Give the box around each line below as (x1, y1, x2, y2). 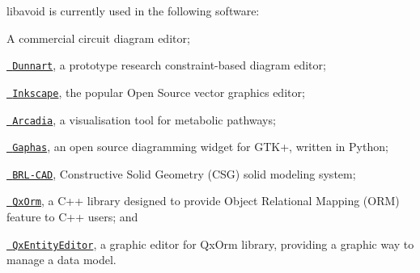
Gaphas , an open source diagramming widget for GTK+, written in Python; (12, 138, 388, 155)
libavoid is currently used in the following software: (6, 2, 260, 19)
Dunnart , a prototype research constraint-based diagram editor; (12, 57, 326, 73)
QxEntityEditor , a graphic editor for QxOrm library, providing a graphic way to (12, 235, 414, 252)
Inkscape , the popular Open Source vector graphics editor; (12, 83, 305, 100)
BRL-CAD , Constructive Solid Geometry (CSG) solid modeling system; (12, 165, 356, 182)
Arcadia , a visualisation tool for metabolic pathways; (12, 111, 276, 128)
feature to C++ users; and (6, 208, 138, 225)
